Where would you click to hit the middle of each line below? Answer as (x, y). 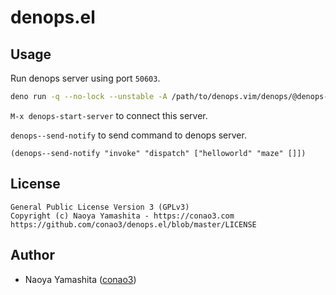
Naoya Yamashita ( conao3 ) (80, 279)
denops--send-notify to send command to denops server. (128, 135)
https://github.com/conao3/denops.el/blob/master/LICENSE (133, 224)
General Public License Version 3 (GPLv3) (100, 207)
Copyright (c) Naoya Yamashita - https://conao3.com (122, 216)
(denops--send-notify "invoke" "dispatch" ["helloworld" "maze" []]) (158, 153)
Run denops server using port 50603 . (85, 78)
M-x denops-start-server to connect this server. (109, 115)
